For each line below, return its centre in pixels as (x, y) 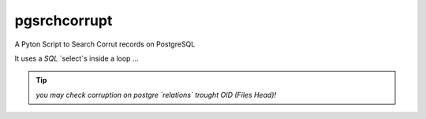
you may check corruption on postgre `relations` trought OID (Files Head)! (156, 95)
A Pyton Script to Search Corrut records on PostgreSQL (105, 44)
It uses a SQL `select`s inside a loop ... (77, 58)
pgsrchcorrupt (64, 20)
